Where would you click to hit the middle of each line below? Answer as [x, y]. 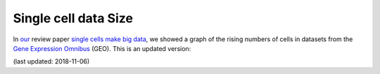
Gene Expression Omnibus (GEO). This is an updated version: [102, 48]
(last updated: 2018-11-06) [51, 61]
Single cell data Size [73, 18]
